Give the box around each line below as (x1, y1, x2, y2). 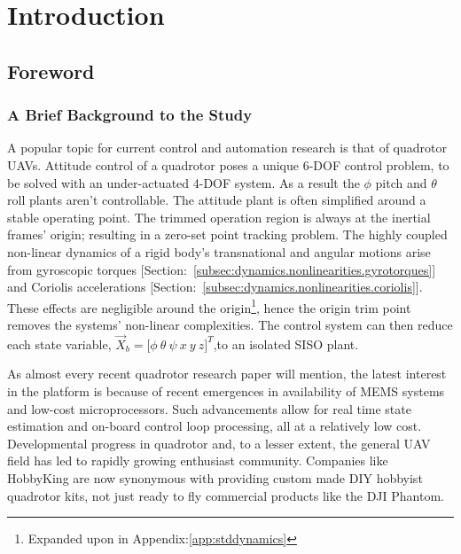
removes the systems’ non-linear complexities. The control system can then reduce (7, 315, 453, 333)
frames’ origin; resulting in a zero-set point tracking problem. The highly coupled (7, 225, 448, 244)
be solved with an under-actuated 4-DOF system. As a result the (7, 173, 360, 191)
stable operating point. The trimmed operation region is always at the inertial (7, 207, 431, 226)
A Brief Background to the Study (7, 104, 253, 126)
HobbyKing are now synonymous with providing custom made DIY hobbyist (7, 468, 423, 487)
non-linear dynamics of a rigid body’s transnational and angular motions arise (7, 242, 431, 261)
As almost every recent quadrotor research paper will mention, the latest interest (7, 364, 447, 383)
